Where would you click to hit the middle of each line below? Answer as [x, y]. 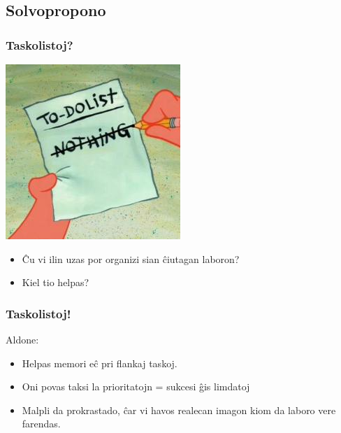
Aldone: [22, 339]
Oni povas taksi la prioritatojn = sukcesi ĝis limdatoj [136, 386]
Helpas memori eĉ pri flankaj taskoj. [100, 363]
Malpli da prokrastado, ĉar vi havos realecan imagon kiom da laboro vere [179, 410]
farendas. [41, 424]
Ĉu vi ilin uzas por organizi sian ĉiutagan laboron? [131, 258]
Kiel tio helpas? [56, 282]
